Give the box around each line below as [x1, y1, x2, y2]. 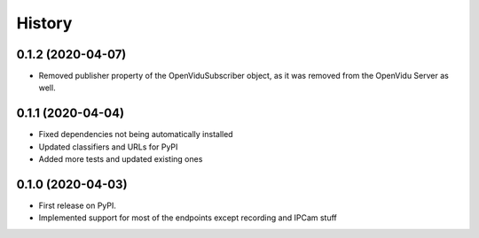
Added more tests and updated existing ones [38, 154, 203, 165]
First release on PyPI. [38, 200, 117, 211]
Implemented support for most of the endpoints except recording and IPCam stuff [38, 212, 337, 223]
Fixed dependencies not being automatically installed [38, 129, 234, 140]
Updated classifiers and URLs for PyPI [38, 142, 178, 152]
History [16, 13, 73, 33]
